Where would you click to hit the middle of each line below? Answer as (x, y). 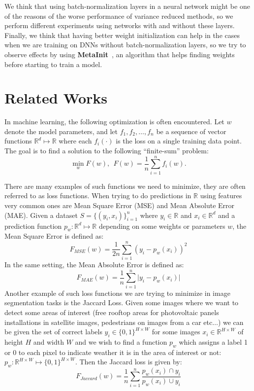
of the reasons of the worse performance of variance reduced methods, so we (119, 16)
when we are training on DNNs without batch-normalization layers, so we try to (125, 45)
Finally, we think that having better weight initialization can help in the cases (122, 35)
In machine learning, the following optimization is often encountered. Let (114, 122)
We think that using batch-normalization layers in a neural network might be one (127, 6)
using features (221, 195)
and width (48, 341)
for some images (176, 332)
